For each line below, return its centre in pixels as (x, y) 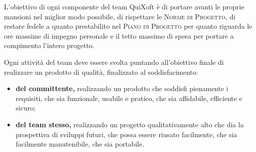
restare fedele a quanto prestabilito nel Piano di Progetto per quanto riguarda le (128, 26)
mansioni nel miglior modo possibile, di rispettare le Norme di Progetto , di (120, 16)
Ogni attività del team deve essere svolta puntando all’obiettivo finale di (114, 62)
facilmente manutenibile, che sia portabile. (80, 144)
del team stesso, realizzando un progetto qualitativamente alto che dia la (130, 124)
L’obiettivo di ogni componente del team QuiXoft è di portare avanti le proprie (124, 6)
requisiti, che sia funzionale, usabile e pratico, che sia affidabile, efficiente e (129, 98)
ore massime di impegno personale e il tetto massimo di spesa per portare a (119, 35)
